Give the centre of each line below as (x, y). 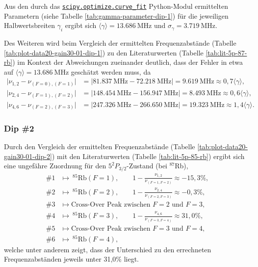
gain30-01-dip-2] (28, 156)
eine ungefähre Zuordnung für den (55, 166)
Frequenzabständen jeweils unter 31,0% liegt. (71, 259)
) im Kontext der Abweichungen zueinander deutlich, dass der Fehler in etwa (128, 62)
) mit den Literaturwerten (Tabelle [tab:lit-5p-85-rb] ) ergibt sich (148, 156)
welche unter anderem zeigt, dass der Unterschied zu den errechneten (108, 249)
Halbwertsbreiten (29, 25)
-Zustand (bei (147, 166)
